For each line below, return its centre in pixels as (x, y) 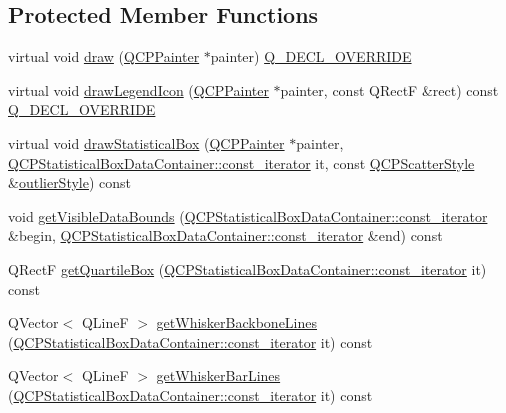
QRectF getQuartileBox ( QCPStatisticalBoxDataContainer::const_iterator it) (247, 268)
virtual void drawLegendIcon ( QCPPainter (138, 89)
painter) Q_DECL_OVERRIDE (311, 56)
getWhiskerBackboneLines (237, 322)
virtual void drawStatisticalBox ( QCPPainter (146, 142)
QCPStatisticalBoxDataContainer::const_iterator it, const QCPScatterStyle (241, 162)
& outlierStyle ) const (70, 182)
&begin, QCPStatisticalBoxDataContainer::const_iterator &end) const (225, 235)
